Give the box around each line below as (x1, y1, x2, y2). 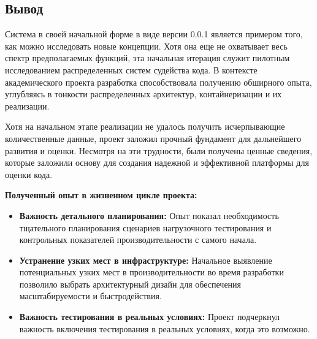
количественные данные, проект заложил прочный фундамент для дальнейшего (5, 132, 302, 144)
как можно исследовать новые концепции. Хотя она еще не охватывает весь (5, 39, 288, 52)
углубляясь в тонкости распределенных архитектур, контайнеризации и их (5, 88, 282, 100)
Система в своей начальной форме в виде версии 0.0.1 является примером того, (5, 28, 303, 40)
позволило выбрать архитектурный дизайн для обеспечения (19, 277, 242, 290)
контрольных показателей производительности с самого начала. (19, 233, 257, 246)
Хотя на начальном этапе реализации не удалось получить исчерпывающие (5, 120, 285, 133)
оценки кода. (5, 168, 53, 181)
